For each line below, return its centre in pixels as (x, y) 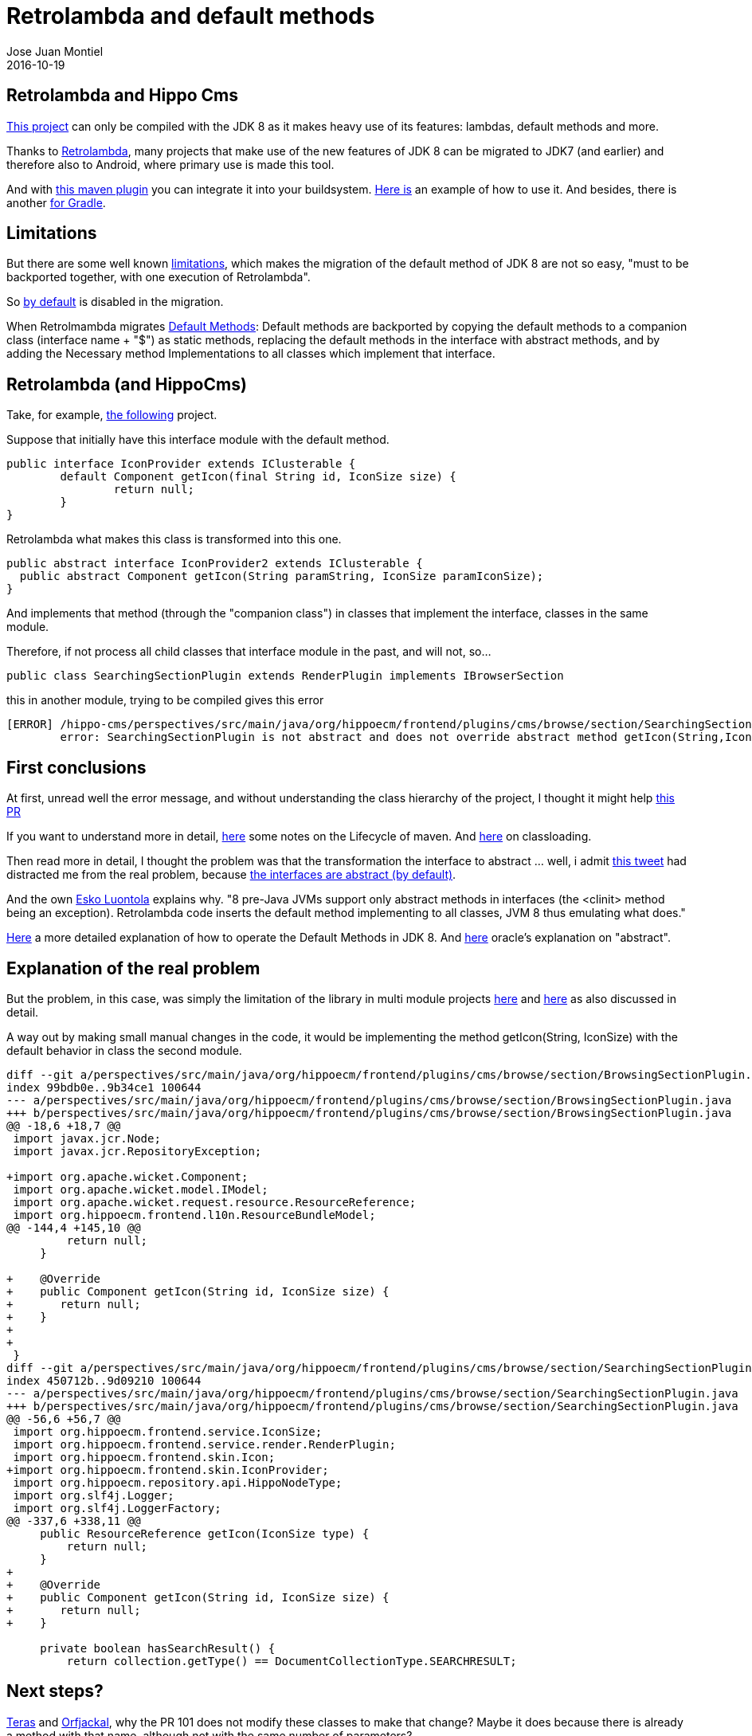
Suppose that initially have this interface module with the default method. (198, 440)
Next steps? (55, 1691)
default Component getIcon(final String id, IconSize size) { (258, 477)
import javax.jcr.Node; (87, 1138)
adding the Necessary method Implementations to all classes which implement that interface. (251, 354)
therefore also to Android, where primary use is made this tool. (170, 164)
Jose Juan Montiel (55, 51)
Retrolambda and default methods (191, 16)
